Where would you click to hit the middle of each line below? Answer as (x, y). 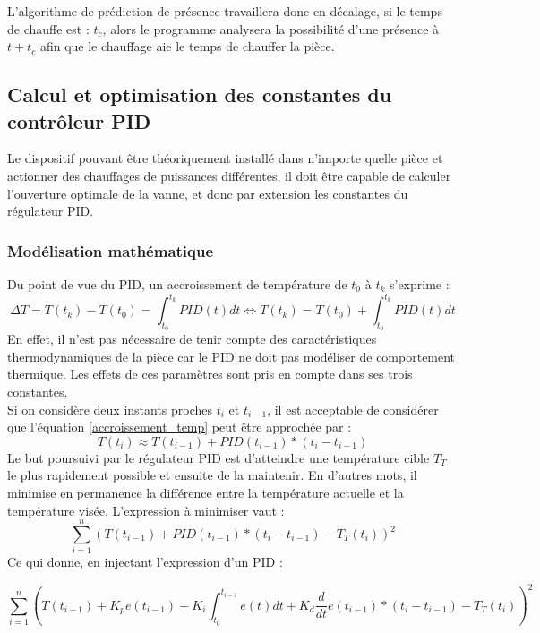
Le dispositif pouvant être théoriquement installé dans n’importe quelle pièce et (225, 158)
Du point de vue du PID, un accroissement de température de (177, 283)
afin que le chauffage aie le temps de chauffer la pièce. (187, 46)
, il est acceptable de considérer (353, 409)
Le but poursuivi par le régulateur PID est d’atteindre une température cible (219, 457)
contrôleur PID (79, 120)
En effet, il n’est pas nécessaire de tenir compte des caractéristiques (192, 339)
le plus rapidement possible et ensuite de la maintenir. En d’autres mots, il (212, 475)
